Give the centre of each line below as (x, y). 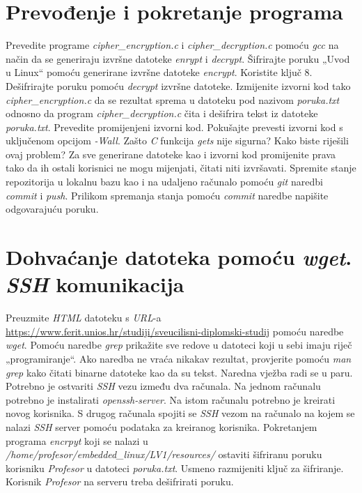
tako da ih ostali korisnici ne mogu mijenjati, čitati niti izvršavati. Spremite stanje (181, 168)
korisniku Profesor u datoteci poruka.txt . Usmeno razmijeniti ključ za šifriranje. (175, 468)
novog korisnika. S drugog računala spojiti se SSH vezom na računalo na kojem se (180, 413)
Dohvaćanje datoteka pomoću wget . (179, 257)
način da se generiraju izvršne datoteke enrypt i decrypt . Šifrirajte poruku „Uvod (178, 58)
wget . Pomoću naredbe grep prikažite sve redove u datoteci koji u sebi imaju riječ (179, 345)
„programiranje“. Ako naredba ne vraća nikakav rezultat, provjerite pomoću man (179, 358)
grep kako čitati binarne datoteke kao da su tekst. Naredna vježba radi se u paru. (179, 372)
